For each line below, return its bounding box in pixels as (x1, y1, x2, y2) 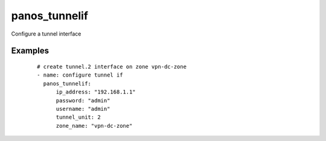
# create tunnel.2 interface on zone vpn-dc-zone (37, 63, 187, 70)
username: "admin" (56, 105, 110, 112)
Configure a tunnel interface (11, 30, 81, 37)
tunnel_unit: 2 (56, 114, 101, 121)
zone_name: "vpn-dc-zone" (56, 122, 133, 129)
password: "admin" (56, 97, 110, 104)
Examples (11, 46, 50, 56)
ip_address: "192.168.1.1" (56, 89, 136, 96)
